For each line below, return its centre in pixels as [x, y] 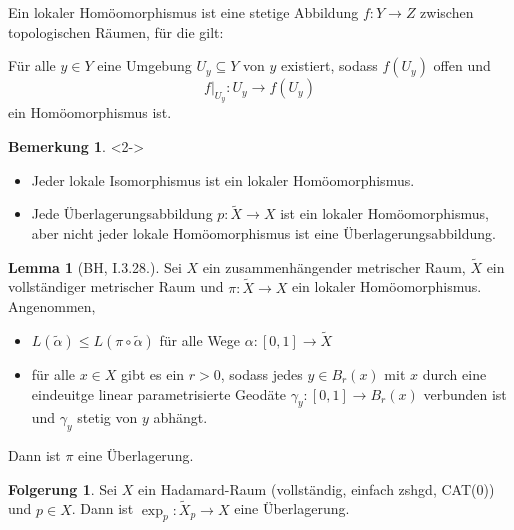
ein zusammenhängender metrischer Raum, [334, 266]
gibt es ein [153, 374]
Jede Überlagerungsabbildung [122, 213]
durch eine [454, 374]
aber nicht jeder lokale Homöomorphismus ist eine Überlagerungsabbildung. [263, 232]
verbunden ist [465, 393]
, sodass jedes [261, 374]
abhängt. [180, 417]
